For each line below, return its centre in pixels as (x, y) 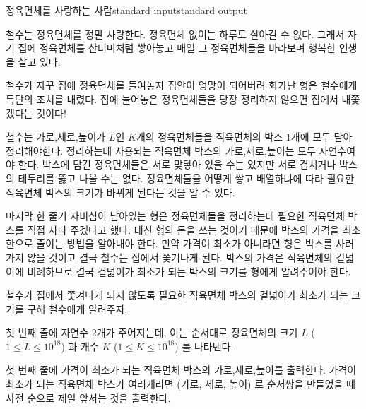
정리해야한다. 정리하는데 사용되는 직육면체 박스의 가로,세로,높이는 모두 (161, 150)
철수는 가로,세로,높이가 (56, 137)
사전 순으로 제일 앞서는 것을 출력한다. (88, 397)
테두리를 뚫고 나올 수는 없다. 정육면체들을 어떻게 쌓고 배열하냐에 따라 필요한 (186, 178)
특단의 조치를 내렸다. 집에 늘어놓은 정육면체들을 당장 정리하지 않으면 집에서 (172, 99)
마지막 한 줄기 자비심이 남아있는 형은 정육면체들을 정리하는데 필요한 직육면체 (175, 216)
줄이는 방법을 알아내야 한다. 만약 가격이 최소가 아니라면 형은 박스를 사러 (195, 243)
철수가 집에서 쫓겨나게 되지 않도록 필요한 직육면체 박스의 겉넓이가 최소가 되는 (177, 295)
